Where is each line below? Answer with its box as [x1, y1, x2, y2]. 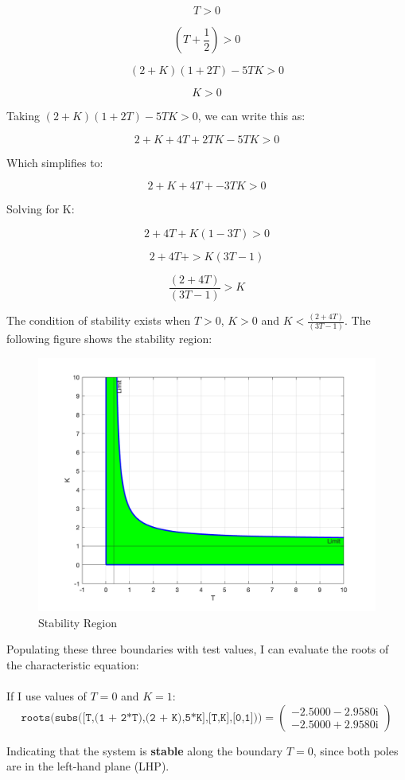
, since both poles [313, 742, 399, 759]
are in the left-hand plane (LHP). [6, 758, 169, 774]
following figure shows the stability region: [6, 330, 212, 347]
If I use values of [6, 688, 87, 704]
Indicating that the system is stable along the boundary [6, 742, 283, 759]
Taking [6, 107, 41, 123]
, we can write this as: [197, 107, 306, 123]
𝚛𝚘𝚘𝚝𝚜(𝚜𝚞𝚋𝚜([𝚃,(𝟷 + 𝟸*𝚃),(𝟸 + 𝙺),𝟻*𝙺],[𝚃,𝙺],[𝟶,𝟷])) [21, 712, 263, 723]
